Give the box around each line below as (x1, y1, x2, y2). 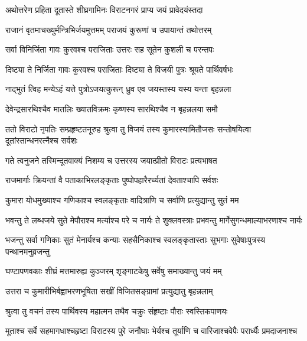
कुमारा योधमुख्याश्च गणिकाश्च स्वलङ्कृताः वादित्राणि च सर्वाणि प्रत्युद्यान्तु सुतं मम (5, 193, 239, 206)
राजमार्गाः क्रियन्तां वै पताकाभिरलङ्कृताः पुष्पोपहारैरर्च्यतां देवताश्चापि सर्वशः (5, 174, 218, 186)
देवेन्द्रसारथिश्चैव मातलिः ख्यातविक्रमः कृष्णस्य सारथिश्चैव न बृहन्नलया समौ (5, 102, 218, 115)
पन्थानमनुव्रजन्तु (5, 245, 50, 257)
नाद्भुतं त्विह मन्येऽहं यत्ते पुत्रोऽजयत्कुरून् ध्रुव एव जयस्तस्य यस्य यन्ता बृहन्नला (5, 83, 231, 95)
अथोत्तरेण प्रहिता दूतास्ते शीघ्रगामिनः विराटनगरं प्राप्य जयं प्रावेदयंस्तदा (5, 4, 203, 15)
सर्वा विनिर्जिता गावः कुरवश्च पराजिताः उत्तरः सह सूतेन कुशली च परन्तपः (5, 43, 214, 56)
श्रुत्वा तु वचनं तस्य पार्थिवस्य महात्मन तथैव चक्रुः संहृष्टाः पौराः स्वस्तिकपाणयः (5, 304, 228, 317)
